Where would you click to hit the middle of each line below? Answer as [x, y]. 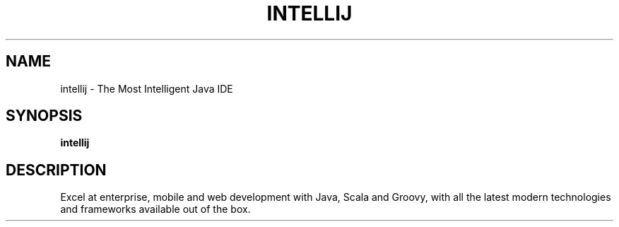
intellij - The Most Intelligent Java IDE [147, 88]
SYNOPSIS [44, 116]
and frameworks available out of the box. [155, 209]
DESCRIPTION [56, 170]
